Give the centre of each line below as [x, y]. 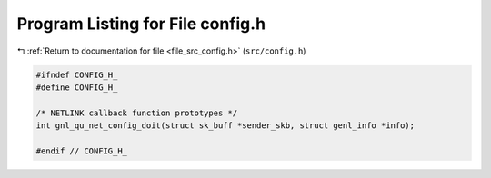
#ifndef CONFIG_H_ [77, 74]
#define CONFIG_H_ [77, 87]
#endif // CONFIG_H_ [81, 151]
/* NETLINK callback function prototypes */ [137, 113]
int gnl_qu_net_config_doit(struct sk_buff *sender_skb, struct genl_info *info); [225, 126]
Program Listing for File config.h [141, 24]
